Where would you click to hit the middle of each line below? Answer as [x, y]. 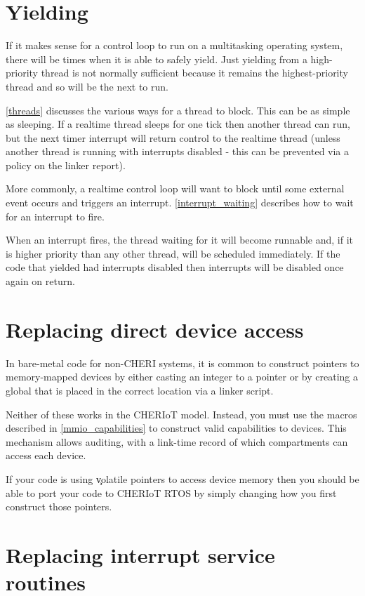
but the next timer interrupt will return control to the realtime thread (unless [173, 137]
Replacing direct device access [155, 329]
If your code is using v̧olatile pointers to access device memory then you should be [182, 478]
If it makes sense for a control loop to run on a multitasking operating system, [174, 45]
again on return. [40, 281]
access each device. [46, 455]
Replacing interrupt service [140, 554]
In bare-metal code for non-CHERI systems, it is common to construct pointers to [182, 363]
